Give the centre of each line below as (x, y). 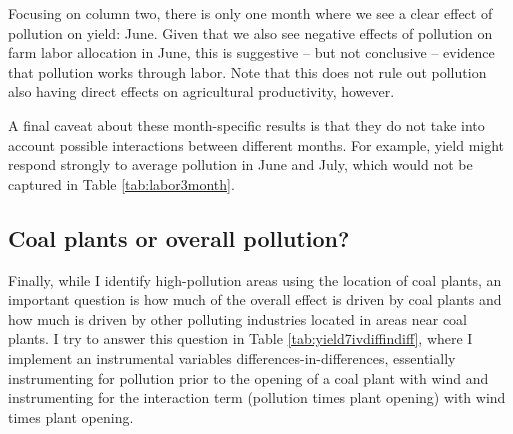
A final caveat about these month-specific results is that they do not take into (246, 124)
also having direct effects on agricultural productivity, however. (201, 91)
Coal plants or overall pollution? (179, 237)
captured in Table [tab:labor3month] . (121, 183)
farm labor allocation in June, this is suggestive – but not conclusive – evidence (251, 52)
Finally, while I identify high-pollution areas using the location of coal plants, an (255, 279)
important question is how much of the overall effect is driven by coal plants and (255, 299)
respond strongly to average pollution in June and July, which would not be (240, 164)
